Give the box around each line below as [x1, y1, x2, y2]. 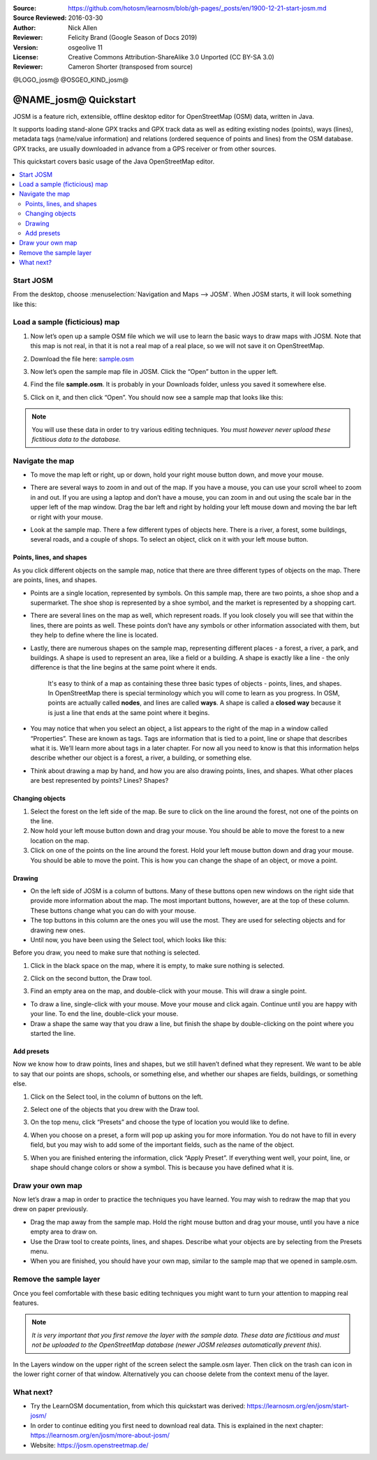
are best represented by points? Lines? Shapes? [30, 776, 169, 785]
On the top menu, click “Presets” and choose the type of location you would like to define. [30, 1118, 290, 1127]
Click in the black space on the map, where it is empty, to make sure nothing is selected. [30, 961, 285, 969]
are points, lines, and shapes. [13, 576, 98, 584]
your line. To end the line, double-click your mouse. [30, 1010, 179, 1018]
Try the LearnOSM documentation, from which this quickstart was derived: [30, 1402, 246, 1410]
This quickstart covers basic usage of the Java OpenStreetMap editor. [13, 157, 215, 166]
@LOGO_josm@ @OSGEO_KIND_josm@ [13, 75, 129, 84]
